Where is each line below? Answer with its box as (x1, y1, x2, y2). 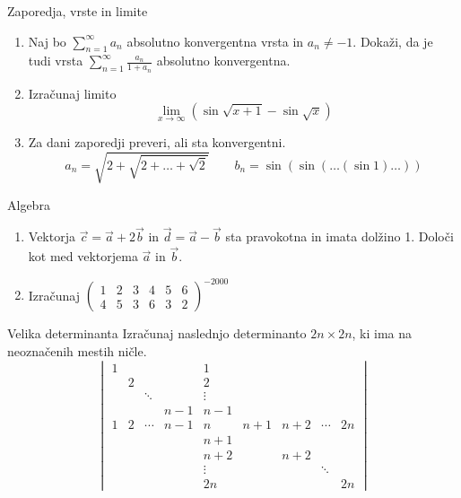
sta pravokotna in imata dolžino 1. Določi (225, 227, 454, 246)
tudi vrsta (28, 51, 83, 70)
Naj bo (28, 31, 66, 50)
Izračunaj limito (28, 83, 117, 102)
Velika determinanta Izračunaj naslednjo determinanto (7, 324, 307, 343)
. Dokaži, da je (352, 31, 433, 50)
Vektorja (28, 227, 75, 246)
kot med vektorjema (28, 247, 138, 266)
